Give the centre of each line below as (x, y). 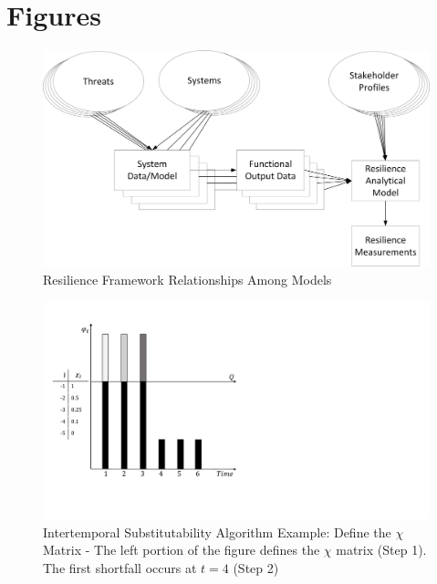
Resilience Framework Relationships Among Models (187, 279)
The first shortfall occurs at (120, 567)
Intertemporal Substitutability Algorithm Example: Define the (217, 532)
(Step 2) (256, 567)
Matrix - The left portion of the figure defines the (182, 550)
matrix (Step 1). (381, 550)
